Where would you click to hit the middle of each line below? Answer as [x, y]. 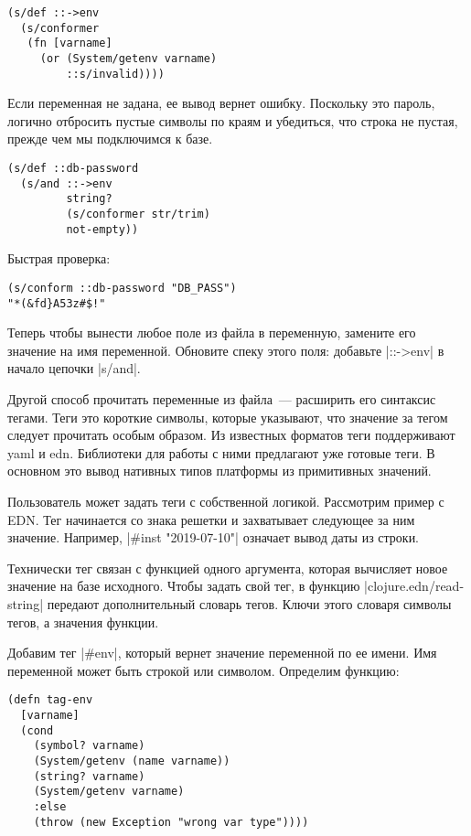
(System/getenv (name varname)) [132, 761]
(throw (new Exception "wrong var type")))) [171, 822]
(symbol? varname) [89, 746]
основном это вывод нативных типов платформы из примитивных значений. [219, 471]
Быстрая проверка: [59, 258]
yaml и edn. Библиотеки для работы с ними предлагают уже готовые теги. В [221, 452]
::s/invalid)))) [115, 74]
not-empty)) [102, 229]
